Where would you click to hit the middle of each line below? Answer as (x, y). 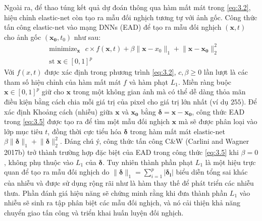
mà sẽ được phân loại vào (218, 121)
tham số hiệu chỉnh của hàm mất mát (63, 81)
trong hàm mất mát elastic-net (177, 131)
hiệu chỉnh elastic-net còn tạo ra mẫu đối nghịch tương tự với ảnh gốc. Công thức (131, 17)
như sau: (87, 37)
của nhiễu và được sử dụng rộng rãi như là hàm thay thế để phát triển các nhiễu (129, 183)
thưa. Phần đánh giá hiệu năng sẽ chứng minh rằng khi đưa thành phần (116, 192)
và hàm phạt (149, 81)
